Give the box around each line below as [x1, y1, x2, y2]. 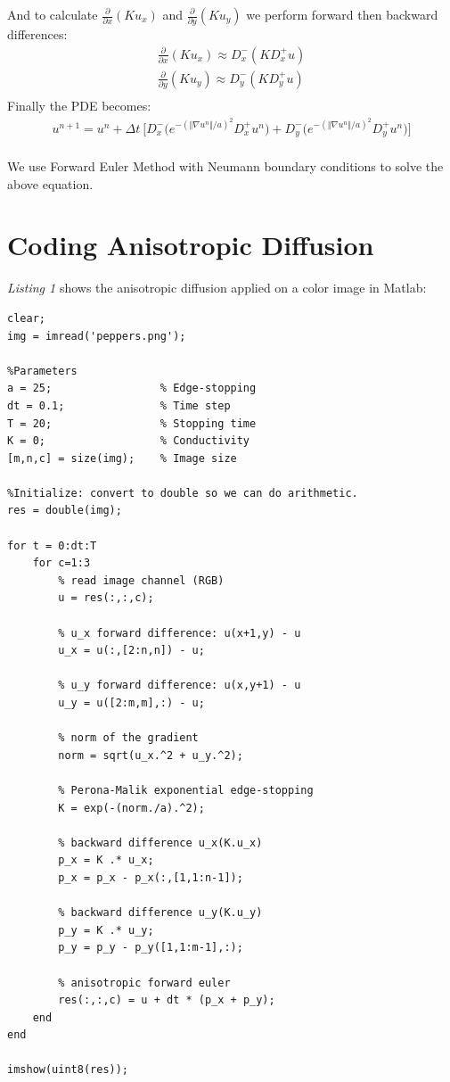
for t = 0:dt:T [7, 539, 97, 552]
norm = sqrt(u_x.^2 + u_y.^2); [58, 748, 243, 762]
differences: [7, 25, 68, 44]
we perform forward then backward [246, 5, 438, 23]
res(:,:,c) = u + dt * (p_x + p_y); [58, 994, 275, 1007]
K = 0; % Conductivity [7, 434, 250, 448]
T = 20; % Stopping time [7, 417, 257, 430]
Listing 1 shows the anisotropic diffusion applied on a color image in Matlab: [7, 278, 427, 297]
